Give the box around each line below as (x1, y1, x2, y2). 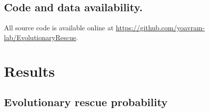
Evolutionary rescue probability (4, 94, 168, 110)
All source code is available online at (4, 22, 114, 33)
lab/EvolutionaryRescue (4, 32, 77, 42)
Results (4, 61, 55, 81)
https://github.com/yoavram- (116, 22, 205, 33)
